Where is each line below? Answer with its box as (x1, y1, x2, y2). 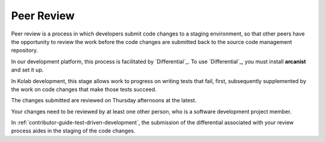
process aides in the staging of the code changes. (11, 127, 135, 135)
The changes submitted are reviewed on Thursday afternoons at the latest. (11, 97, 197, 104)
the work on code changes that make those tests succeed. (11, 85, 156, 93)
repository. (11, 47, 39, 54)
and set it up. (11, 66, 44, 73)
